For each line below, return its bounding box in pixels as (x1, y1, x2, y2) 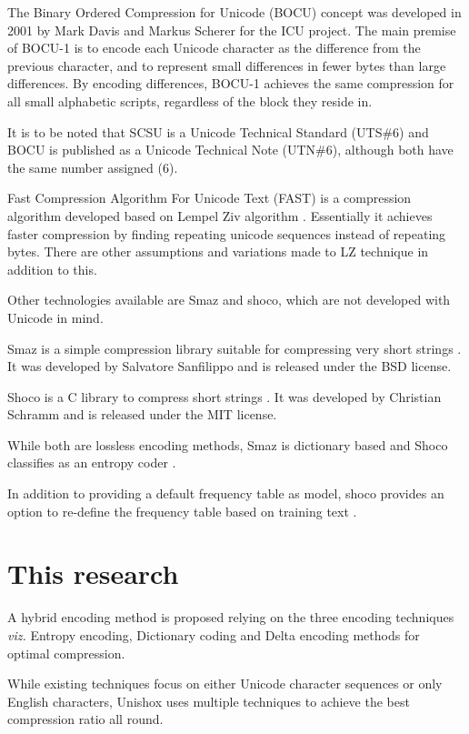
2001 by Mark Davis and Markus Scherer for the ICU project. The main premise (7, 20, 456, 39)
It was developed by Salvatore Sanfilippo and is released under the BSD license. (7, 357, 452, 376)
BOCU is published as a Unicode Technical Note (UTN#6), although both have (7, 140, 454, 159)
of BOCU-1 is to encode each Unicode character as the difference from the (7, 38, 421, 57)
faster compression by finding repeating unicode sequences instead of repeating (7, 224, 446, 243)
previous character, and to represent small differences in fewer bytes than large (7, 55, 446, 75)
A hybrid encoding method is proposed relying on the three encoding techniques (7, 608, 454, 627)
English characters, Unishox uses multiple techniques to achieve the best (7, 691, 410, 710)
